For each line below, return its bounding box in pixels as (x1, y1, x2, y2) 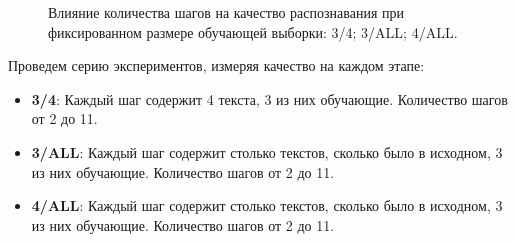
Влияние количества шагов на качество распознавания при (48, 2, 404, 22)
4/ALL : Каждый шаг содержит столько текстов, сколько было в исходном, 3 (31, 195, 503, 216)
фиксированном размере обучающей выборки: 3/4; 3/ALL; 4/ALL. (48, 21, 458, 42)
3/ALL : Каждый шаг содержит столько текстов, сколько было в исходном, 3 (31, 141, 503, 162)
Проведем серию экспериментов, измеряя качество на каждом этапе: (8, 55, 425, 76)
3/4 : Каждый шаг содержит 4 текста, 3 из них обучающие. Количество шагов (31, 88, 508, 109)
